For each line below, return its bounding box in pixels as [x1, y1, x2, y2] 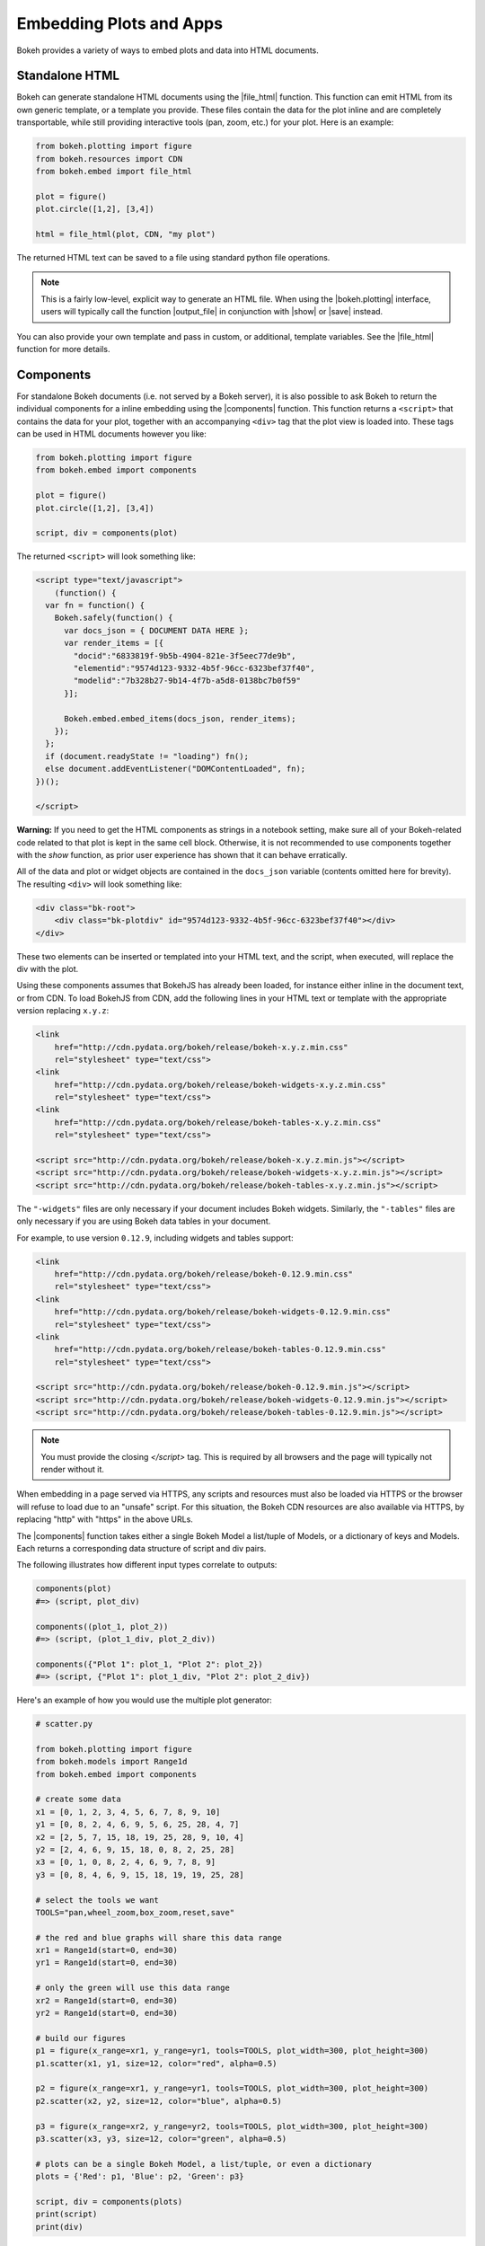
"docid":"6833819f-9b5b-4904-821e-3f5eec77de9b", [73, 650, 296, 660]
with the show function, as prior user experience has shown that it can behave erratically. [16, 850, 348, 861]
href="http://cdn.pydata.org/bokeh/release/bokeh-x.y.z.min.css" [54, 1042, 348, 1052]
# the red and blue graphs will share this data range [35, 1932, 282, 1942]
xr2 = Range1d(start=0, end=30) [35, 1995, 179, 2005]
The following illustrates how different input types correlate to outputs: [16, 1560, 278, 1570]
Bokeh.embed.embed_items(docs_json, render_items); [64, 713, 296, 723]
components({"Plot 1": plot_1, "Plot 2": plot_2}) [35, 1658, 264, 1669]
